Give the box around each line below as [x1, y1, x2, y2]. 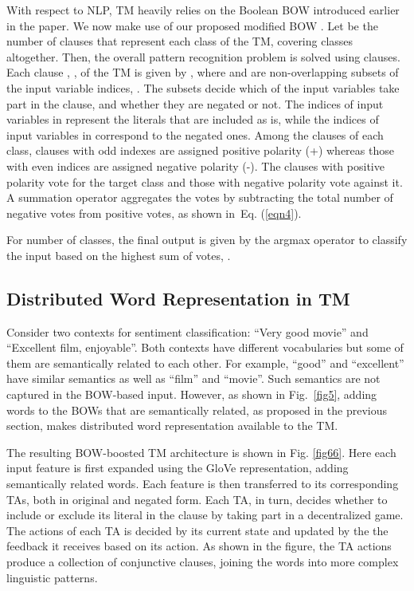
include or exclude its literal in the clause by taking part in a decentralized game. [6, 506, 404, 523]
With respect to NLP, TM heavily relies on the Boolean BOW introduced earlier [6, 2, 400, 18]
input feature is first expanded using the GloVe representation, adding [6, 459, 349, 476]
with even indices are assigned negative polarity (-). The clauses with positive [6, 157, 385, 174]
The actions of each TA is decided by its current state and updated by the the [6, 522, 389, 538]
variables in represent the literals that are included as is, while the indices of [6, 111, 379, 128]
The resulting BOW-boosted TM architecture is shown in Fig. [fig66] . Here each [6, 443, 396, 460]
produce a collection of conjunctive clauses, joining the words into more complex [6, 554, 399, 570]
